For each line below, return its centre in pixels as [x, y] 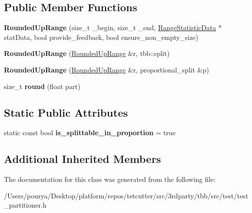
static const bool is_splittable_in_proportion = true [90, 133]
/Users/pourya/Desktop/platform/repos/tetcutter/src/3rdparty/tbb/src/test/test [126, 195]
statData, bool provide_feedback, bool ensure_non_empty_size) [101, 37]
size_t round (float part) [42, 86]
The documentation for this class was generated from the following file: [110, 179]
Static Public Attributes [66, 112]
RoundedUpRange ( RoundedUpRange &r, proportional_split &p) [107, 69]
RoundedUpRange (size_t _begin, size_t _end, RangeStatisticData [110, 27]
